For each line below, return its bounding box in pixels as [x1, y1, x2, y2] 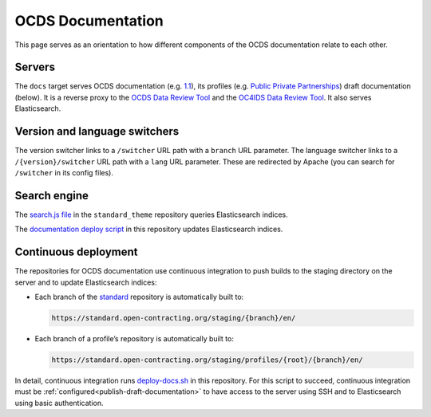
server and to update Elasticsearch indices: [14, 277, 157, 287]
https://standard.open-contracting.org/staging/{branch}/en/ [51, 313, 296, 322]
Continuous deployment [14, 246, 138, 259]
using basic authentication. [14, 398, 104, 407]
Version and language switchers [14, 124, 180, 139]
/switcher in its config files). [14, 167, 113, 177]
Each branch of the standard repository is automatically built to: [34, 292, 244, 301]
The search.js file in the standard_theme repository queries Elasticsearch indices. [14, 210, 289, 219]
